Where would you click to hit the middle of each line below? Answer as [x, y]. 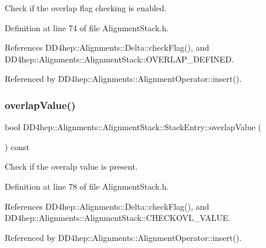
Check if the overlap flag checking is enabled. [86, 8]
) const [17, 146]
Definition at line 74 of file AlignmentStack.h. [87, 27]
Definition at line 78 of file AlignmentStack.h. [87, 186]
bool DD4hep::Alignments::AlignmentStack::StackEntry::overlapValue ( [133, 127]
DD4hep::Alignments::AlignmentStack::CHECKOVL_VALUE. [118, 218]
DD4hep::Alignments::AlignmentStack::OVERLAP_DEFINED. [119, 59]
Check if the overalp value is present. [71, 166]
